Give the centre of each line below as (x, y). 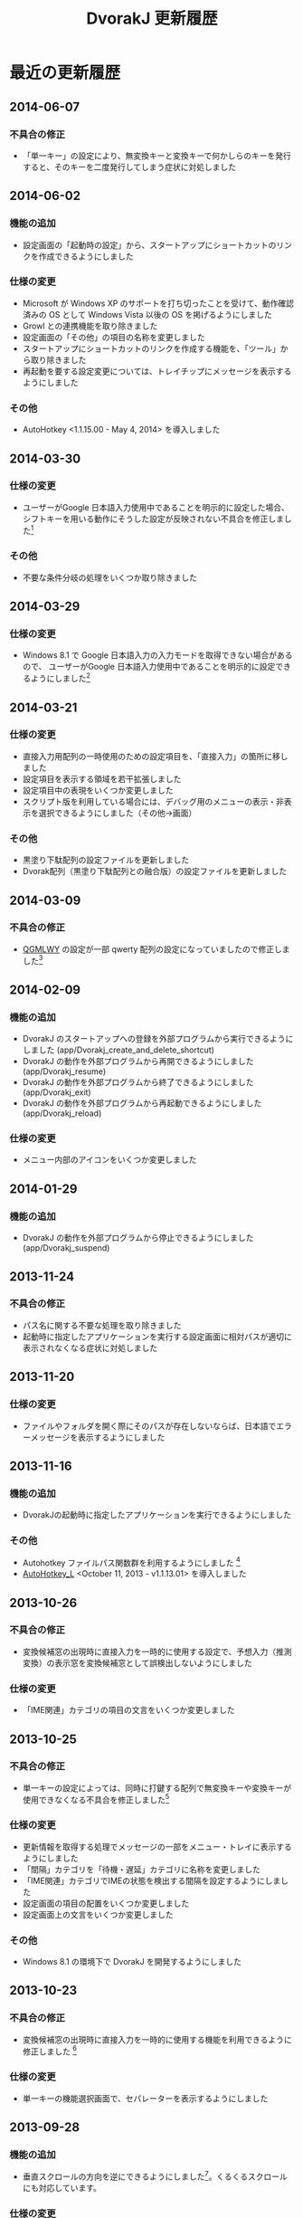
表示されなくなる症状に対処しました (90, 1347)
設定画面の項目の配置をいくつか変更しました (106, 1903)
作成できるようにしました (86, 256)
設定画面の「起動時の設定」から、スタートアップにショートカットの (149, 244)
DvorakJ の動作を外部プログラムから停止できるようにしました (138, 1238)
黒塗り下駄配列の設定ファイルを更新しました (106, 860)
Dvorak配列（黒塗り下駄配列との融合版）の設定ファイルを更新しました (155, 871)
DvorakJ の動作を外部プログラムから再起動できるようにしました (142, 1103)
